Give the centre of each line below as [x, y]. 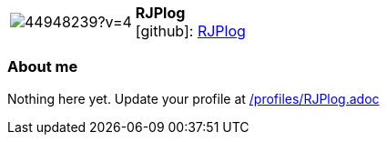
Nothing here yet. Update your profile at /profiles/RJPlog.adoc [193, 98]
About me [43, 67]
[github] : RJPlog [190, 31]
